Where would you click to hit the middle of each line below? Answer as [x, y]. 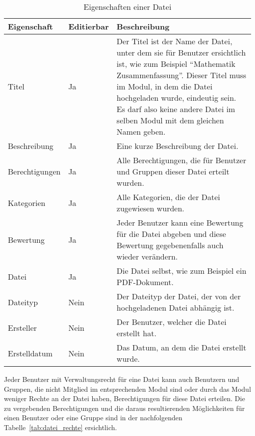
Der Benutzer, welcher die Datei [171, 322]
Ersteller [23, 327]
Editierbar [89, 26]
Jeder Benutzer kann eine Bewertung [180, 222]
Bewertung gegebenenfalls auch [170, 245]
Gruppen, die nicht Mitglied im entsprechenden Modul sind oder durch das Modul [127, 389]
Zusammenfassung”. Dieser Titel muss [181, 75]
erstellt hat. [136, 333]
